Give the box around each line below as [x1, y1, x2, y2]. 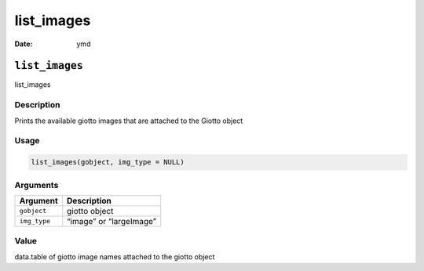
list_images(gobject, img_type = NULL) [31, 157, 185, 167]
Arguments [14, 179, 59, 190]
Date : [14, 39, 33, 49]
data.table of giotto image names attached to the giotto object [14, 251, 215, 262]
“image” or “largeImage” [67, 215, 157, 226]
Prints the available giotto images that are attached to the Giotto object [14, 116, 243, 125]
